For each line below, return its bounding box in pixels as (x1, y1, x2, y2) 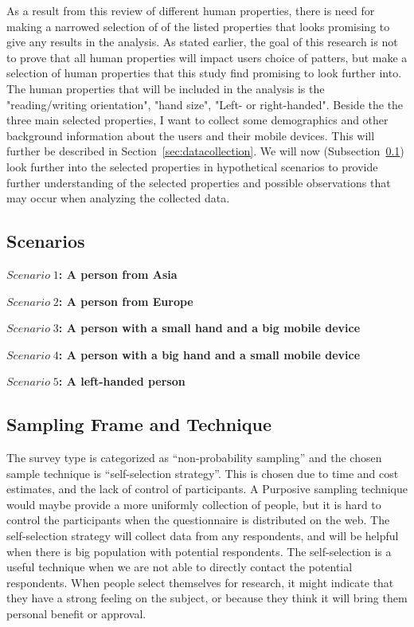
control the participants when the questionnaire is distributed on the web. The (6, 511, 390, 528)
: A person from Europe (58, 292, 193, 309)
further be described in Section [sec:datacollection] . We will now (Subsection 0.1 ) (6, 143, 404, 159)
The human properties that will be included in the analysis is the (6, 80, 325, 96)
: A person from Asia (58, 265, 178, 282)
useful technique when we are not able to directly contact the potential (6, 558, 353, 575)
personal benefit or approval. (6, 605, 146, 622)
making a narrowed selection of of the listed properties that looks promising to (6, 18, 390, 34)
